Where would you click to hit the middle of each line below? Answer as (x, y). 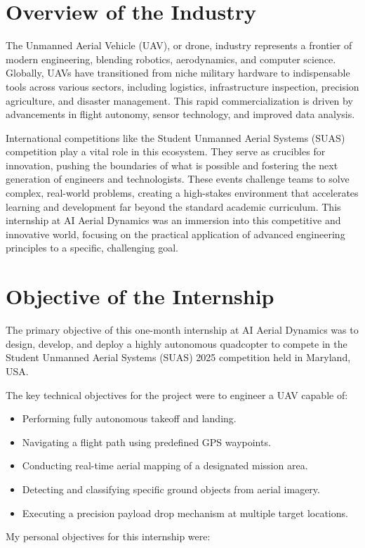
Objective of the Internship (140, 296)
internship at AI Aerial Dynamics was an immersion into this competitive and (173, 220)
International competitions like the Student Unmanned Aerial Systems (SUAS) (175, 137)
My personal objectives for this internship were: (108, 536)
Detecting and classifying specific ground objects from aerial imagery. (171, 489)
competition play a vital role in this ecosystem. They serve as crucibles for (166, 151)
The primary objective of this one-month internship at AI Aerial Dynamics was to (182, 330)
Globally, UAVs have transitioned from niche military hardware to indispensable (178, 73)
